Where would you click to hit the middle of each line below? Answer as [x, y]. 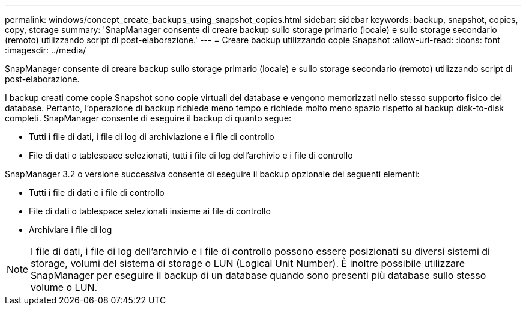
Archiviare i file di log [71, 230]
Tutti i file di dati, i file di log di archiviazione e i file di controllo [152, 137]
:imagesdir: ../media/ [46, 50]
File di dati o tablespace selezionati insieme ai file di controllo [150, 211]
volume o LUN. [64, 287]
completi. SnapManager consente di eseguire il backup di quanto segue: [148, 118]
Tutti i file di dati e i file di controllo [97, 193]
